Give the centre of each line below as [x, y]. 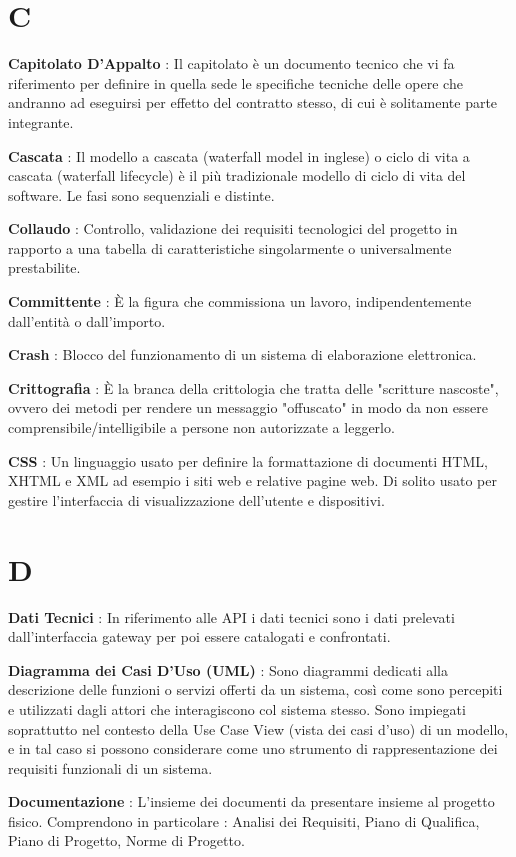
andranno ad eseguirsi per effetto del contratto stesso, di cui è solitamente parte [253, 102]
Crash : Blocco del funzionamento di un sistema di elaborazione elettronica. [242, 354]
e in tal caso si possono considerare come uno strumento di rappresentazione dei [253, 748]
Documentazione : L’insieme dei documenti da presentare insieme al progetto [251, 801]
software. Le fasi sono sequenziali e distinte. [141, 194]
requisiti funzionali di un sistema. [110, 767]
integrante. [41, 121]
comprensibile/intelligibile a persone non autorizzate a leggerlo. [201, 427]
